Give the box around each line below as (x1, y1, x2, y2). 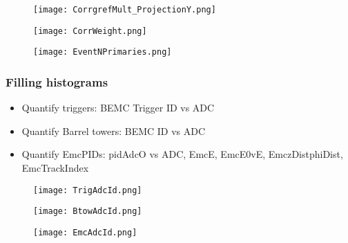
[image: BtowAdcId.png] (33, 206, 142, 217)
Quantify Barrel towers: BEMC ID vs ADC (21, 123, 206, 138)
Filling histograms (6, 73, 108, 90)
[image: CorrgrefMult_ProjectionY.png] (33, 5, 216, 15)
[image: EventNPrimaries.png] (33, 47, 172, 57)
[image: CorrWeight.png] (33, 26, 147, 36)
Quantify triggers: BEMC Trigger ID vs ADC (21, 100, 215, 115)
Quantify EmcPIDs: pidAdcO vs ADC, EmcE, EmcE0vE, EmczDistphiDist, (21, 147, 343, 161)
